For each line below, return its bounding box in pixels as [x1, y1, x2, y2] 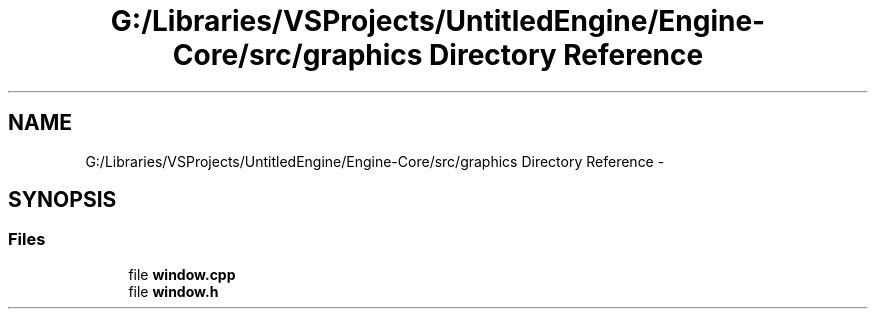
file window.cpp [128, 265, 236, 283]
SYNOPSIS [8, 187, 117, 213]
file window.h [128, 282, 219, 300]
